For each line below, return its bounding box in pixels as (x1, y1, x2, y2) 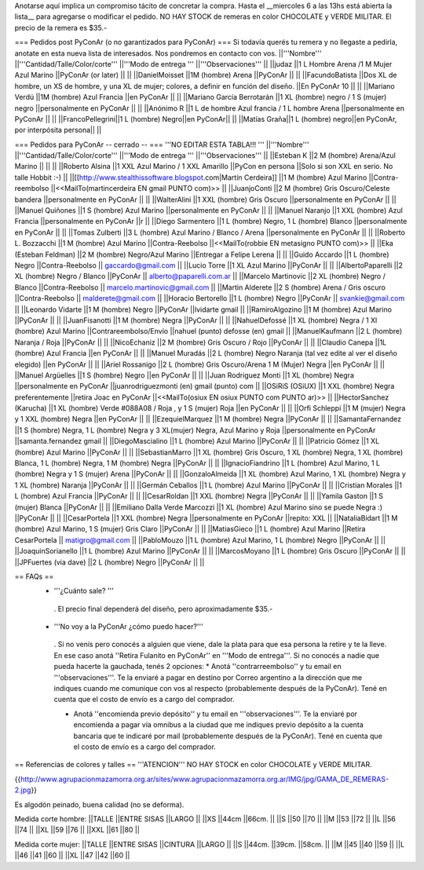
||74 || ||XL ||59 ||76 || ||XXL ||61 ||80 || (14, 825, 141, 835)
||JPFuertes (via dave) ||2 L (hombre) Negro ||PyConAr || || (14, 557, 205, 567)
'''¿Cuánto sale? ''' (53, 586, 114, 596)
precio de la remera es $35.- (14, 23, 108, 32)
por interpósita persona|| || (14, 126, 102, 135)
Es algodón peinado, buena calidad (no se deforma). (14, 799, 185, 809)
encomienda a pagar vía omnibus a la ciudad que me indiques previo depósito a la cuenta (73, 720, 364, 729)
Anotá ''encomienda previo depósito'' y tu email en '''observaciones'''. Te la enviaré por (73, 709, 357, 718)
